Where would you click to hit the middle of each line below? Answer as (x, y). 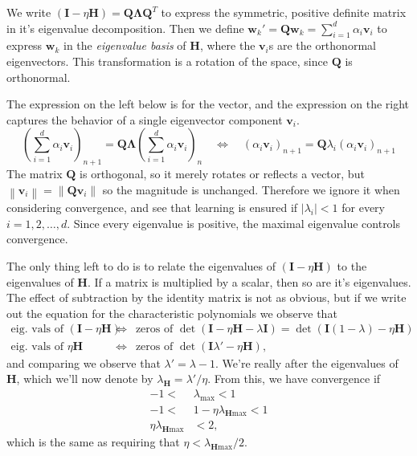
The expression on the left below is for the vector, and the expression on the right (208, 104)
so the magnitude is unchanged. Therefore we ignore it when (251, 189)
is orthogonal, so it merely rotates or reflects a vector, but (222, 174)
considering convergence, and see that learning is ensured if (152, 208)
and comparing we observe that (84, 362)
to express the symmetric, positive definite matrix (284, 12)
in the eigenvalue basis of (125, 45)
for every (363, 208)
